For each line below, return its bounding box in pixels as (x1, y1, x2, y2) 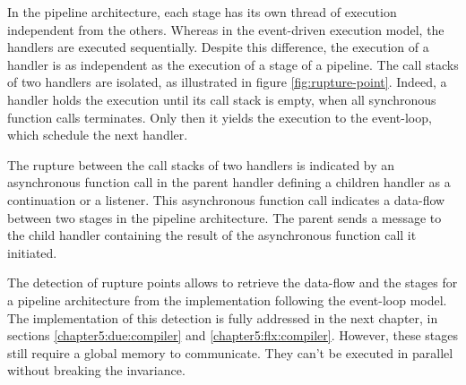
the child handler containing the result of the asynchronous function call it (7, 226, 417, 244)
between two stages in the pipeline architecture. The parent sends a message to (7, 208, 442, 227)
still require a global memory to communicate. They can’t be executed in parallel (7, 343, 453, 362)
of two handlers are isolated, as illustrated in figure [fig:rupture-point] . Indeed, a (7, 73, 447, 91)
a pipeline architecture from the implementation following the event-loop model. (7, 290, 447, 309)
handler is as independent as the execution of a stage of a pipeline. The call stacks (7, 55, 459, 73)
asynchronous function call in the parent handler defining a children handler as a (7, 173, 451, 192)
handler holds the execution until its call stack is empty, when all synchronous (7, 90, 436, 108)
